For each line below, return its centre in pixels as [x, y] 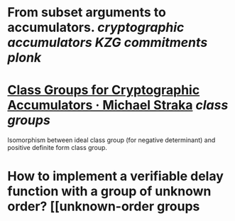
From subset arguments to [87, 12]
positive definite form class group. [58, 148]
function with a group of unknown [109, 192]
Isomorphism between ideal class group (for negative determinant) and [111, 140]
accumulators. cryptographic [96, 27]
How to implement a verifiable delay [115, 177]
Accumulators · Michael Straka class [118, 106]
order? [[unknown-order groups [104, 206]
